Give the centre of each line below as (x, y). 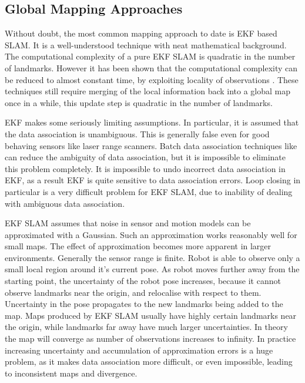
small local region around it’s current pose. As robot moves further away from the (152, 269)
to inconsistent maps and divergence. (71, 373)
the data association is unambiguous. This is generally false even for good (137, 133)
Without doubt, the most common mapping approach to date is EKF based (141, 33)
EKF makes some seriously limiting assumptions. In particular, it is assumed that (152, 122)
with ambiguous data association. (65, 203)
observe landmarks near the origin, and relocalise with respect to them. (133, 292)
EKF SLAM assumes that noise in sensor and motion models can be (128, 223)
